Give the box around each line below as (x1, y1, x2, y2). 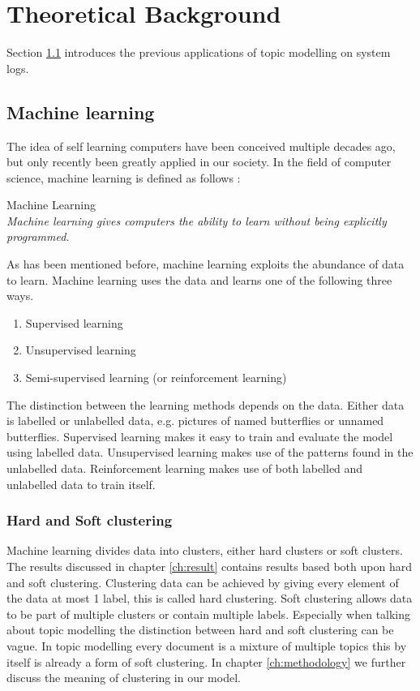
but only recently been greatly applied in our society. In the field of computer (6, 153, 392, 170)
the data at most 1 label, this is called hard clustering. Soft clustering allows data (6, 590, 413, 607)
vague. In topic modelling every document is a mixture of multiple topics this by (6, 637, 407, 654)
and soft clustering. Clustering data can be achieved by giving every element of (6, 573, 399, 590)
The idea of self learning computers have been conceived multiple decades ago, (6, 137, 396, 154)
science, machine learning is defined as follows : (6, 169, 241, 186)
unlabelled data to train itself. (6, 475, 156, 492)
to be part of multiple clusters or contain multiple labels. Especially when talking (6, 605, 411, 622)
